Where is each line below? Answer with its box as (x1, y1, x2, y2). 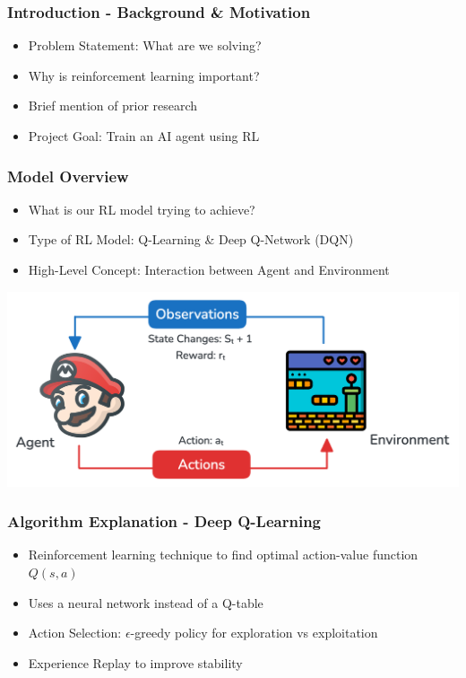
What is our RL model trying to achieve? (28, 199, 255, 218)
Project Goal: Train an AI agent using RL (28, 127, 260, 145)
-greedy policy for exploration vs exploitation (130, 623, 378, 642)
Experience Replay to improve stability (28, 653, 243, 672)
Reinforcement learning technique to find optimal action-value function (28, 545, 419, 564)
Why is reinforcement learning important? (28, 66, 260, 84)
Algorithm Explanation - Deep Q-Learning (7, 510, 321, 533)
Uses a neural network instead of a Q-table (28, 593, 263, 612)
